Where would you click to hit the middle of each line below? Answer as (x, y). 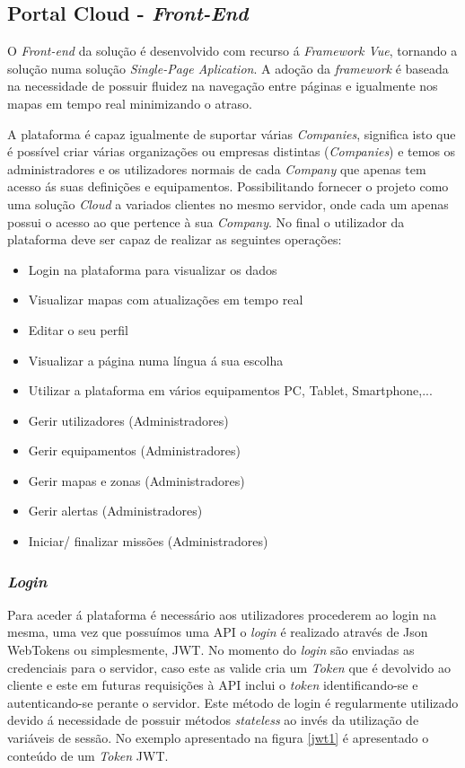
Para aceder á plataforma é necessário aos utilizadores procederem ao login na (222, 614)
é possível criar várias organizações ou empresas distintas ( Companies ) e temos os (232, 151)
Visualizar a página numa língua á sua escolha (156, 360)
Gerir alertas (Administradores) (115, 511)
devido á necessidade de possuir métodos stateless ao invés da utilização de (213, 720)
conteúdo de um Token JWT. (88, 755)
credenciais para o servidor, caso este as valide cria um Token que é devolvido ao (229, 667)
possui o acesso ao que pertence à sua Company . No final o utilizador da (206, 221)
